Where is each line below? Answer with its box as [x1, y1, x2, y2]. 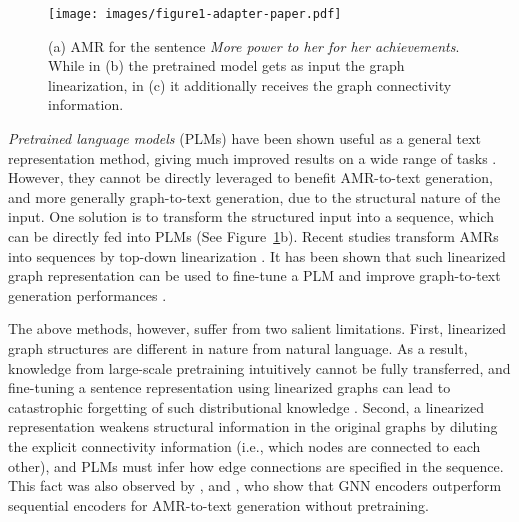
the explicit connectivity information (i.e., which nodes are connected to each [8, 435, 481, 456]
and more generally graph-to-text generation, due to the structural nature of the [8, 186, 501, 207]
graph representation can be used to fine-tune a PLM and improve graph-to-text [8, 265, 501, 286]
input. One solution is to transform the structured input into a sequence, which [8, 206, 494, 227]
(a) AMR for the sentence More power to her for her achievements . [48, 35, 460, 56]
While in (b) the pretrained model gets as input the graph [48, 55, 405, 76]
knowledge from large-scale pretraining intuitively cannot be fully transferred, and [8, 357, 511, 378]
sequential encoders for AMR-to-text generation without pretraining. [8, 494, 429, 515]
